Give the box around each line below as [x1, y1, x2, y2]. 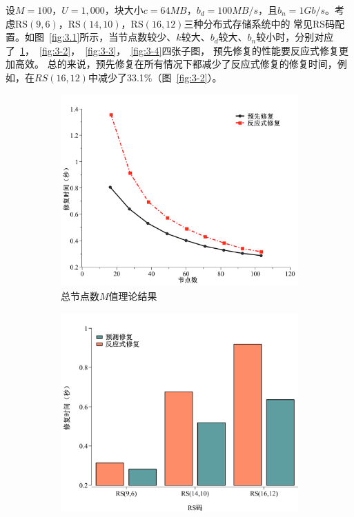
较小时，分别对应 [256, 30, 334, 44]
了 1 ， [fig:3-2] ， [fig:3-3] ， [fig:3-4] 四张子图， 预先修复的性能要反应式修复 [6, 43, 340, 57]
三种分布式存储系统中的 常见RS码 [184, 16, 335, 30]
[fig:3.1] [49, 30, 80, 44]
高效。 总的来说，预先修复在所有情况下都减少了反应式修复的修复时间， [14, 57, 337, 71]
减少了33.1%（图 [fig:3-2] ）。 [97, 70, 222, 84]
